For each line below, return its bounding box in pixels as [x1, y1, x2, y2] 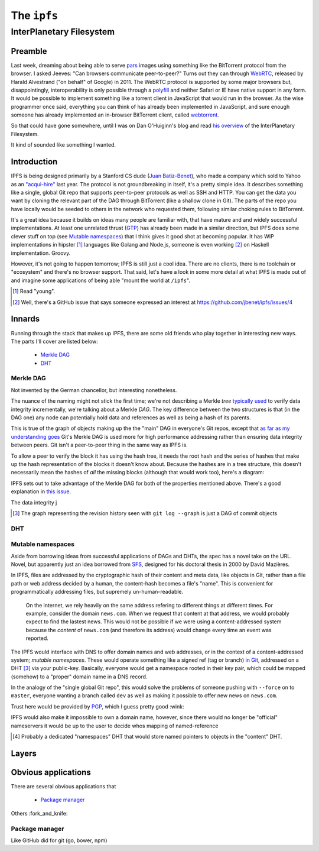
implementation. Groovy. [11, 249, 71, 257]
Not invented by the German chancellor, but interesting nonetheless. [11, 386, 177, 393]
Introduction [11, 157, 58, 167]
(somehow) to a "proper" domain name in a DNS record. [11, 673, 148, 680]
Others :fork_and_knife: [11, 810, 68, 817]
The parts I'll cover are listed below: [11, 338, 99, 345]
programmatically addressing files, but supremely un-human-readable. [11, 588, 184, 596]
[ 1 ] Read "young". [12, 287, 56, 295]
